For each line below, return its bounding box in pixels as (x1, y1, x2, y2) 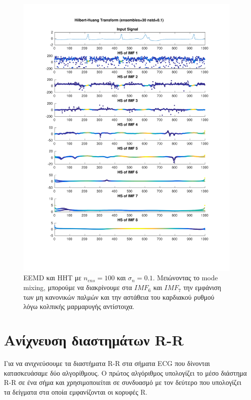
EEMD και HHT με (23, 273, 82, 283)
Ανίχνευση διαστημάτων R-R (4, 330, 184, 350)
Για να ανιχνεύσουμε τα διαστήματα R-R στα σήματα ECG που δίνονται (4, 358, 210, 368)
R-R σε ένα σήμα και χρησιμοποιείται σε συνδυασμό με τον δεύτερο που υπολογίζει (4, 377, 242, 387)
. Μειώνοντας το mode (153, 273, 218, 283)
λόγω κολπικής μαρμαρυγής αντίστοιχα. (23, 301, 135, 311)
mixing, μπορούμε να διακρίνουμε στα (23, 282, 132, 292)
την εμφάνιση (183, 282, 221, 292)
